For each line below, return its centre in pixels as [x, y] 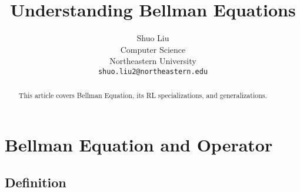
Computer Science [153, 49]
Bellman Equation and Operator [139, 145]
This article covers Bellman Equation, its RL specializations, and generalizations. [143, 95]
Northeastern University [153, 61]
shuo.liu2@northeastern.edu [153, 71]
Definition [36, 182]
